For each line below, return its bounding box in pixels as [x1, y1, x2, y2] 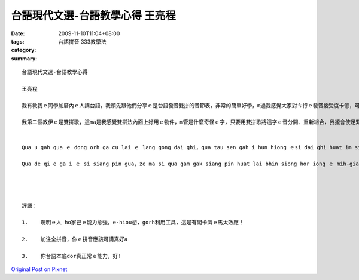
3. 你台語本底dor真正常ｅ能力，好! [22, 253, 122, 259]
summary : [11, 54, 38, 62]
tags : [11, 38, 25, 45]
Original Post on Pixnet [11, 266, 68, 273]
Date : [11, 30, 25, 37]
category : [11, 47, 36, 54]
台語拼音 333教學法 [58, 38, 107, 45]
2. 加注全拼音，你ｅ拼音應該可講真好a [22, 236, 128, 242]
